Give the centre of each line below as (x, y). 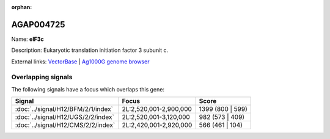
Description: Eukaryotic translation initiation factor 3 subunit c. (90, 50)
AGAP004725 (38, 24)
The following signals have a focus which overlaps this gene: (88, 89)
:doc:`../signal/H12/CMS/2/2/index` (65, 125)
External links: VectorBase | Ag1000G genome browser (80, 62)
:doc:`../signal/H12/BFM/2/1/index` (64, 109)
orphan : (22, 7)
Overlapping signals (42, 77)
